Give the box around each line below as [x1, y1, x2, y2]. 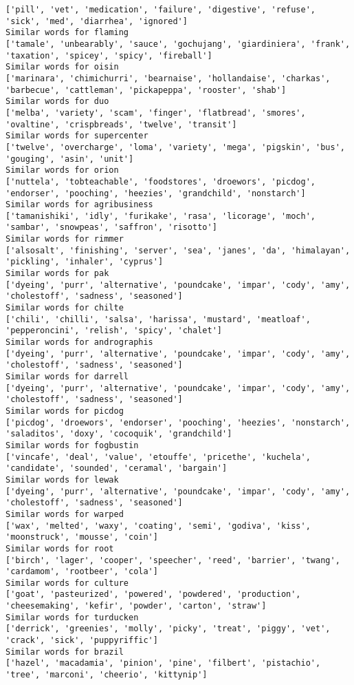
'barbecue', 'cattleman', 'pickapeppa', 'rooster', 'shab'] [5, 85, 287, 95]
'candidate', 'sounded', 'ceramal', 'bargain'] [5, 463, 228, 474]
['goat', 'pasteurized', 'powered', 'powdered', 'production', [5, 589, 301, 600]
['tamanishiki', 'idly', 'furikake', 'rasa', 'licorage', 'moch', [5, 211, 316, 221]
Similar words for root [5, 543, 114, 554]
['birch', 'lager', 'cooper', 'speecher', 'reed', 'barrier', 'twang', [5, 555, 340, 565]
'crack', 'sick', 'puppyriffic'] [5, 635, 158, 646]
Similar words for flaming [5, 28, 129, 38]
